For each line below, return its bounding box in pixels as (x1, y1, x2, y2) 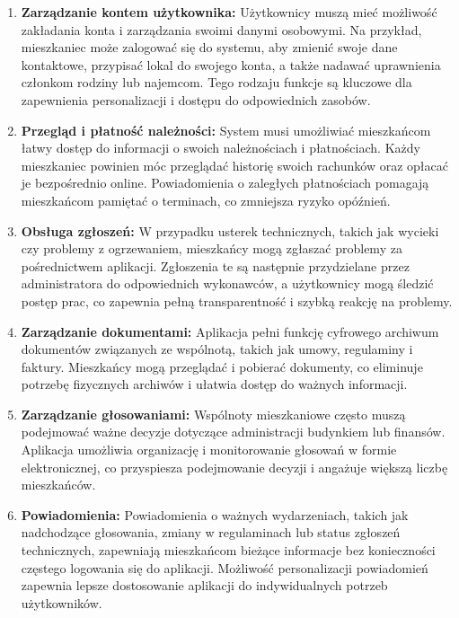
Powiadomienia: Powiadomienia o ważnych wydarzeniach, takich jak (21, 505, 409, 524)
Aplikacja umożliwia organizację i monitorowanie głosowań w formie (21, 440, 397, 459)
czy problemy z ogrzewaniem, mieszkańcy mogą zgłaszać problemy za (21, 239, 402, 258)
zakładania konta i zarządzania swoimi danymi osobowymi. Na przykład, (21, 20, 422, 39)
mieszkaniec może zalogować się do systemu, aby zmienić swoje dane (21, 38, 398, 57)
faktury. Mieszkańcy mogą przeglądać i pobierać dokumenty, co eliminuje (21, 357, 423, 375)
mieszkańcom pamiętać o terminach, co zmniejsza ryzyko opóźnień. (21, 190, 391, 209)
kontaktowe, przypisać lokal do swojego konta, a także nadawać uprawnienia (21, 55, 441, 74)
